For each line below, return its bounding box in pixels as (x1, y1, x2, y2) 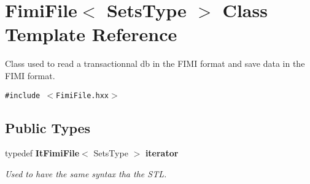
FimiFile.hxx (56, 91, 109, 100)
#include (5, 91, 41, 100)
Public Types (5, 118, 91, 137)
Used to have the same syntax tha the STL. (5, 167, 167, 180)
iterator (145, 147, 179, 159)
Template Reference (5, 21, 177, 47)
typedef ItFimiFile (5, 147, 80, 159)
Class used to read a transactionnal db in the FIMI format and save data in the (5, 57, 305, 70)
